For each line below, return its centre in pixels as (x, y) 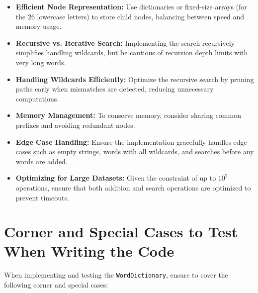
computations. (37, 98)
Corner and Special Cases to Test (121, 232)
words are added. (42, 161)
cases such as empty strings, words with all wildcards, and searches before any (135, 151)
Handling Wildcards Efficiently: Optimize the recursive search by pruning (135, 79)
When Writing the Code (89, 251)
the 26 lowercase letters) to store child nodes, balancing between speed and (130, 16)
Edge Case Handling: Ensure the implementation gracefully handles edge (131, 142)
